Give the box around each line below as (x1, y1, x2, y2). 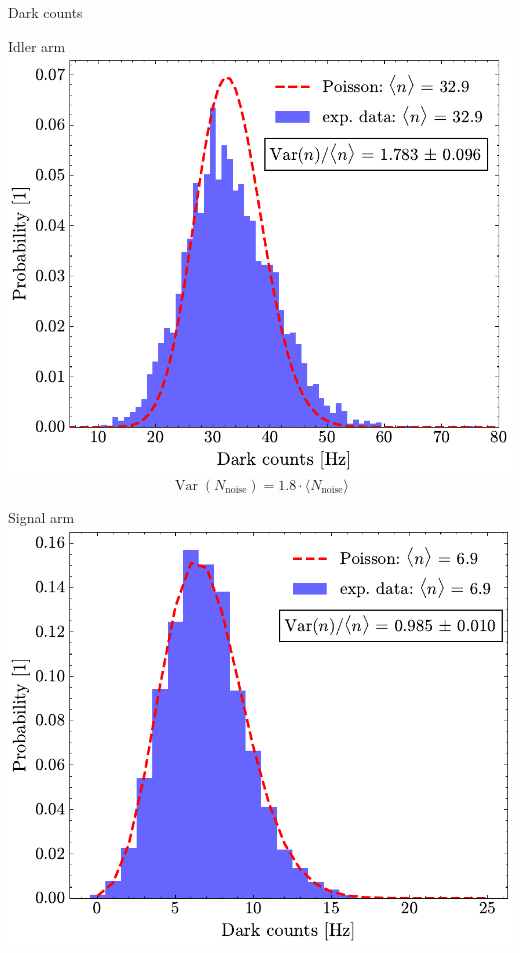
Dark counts (8, 2, 83, 22)
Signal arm (8, 506, 75, 527)
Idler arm (8, 35, 66, 56)
